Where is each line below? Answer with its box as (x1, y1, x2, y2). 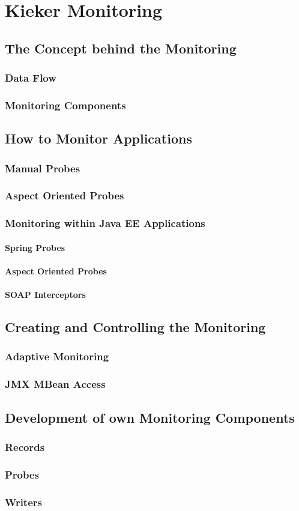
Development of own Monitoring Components (5, 408, 295, 426)
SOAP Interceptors (5, 288, 86, 301)
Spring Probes (5, 241, 65, 253)
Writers (5, 494, 42, 509)
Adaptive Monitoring (5, 349, 109, 364)
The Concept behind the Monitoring (5, 38, 237, 57)
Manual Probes (5, 160, 80, 175)
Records (5, 439, 45, 454)
